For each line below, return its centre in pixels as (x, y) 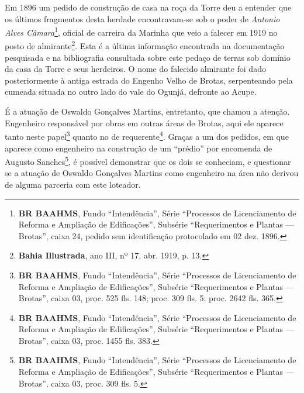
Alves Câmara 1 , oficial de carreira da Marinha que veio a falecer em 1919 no (141, 31)
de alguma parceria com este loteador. (73, 184)
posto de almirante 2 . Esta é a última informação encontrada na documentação (145, 45)
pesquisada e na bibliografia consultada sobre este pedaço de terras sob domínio (148, 57)
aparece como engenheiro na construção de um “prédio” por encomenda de (139, 148)
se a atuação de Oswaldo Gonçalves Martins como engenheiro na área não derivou (152, 173)
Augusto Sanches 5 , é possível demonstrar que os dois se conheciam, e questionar (148, 161)
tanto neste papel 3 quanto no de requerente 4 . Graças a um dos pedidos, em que (147, 135)
